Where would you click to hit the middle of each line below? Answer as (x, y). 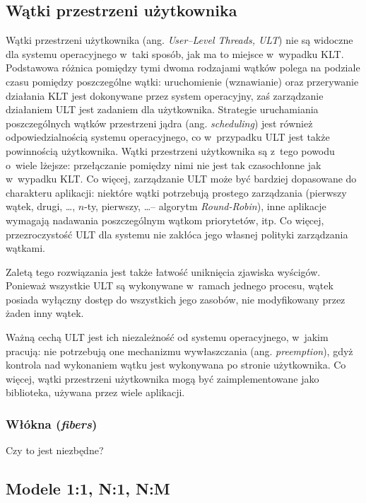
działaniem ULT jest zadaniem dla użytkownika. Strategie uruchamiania (162, 109)
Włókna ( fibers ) (52, 423)
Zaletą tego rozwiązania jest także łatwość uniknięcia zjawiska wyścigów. (163, 271)
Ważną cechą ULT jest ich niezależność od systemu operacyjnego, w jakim (167, 337)
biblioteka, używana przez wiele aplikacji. (95, 392)
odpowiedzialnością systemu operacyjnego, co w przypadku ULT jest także (168, 137)
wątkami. (25, 248)
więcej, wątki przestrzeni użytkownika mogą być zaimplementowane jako (163, 378)
